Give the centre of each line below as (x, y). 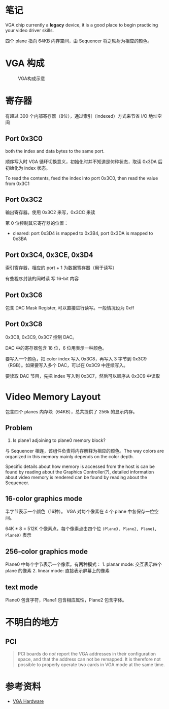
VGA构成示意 (31, 78)
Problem (19, 428)
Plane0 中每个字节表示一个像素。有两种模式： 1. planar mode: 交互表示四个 (84, 564)
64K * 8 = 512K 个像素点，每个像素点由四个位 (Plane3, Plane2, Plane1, (81, 529)
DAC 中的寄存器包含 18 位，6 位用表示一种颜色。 (56, 348)
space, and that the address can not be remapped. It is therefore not (89, 659)
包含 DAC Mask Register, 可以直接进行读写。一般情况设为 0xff (70, 308)
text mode (22, 587)
